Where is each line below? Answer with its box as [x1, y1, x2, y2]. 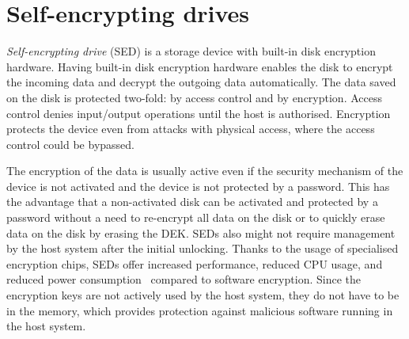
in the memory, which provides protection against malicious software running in [6, 302, 393, 318]
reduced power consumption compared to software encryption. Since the [6, 271, 361, 288]
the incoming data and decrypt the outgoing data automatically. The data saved [6, 74, 396, 90]
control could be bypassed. [6, 135, 134, 152]
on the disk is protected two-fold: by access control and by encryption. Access [6, 89, 382, 105]
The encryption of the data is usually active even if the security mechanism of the [6, 162, 403, 179]
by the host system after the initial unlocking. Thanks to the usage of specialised [6, 240, 399, 257]
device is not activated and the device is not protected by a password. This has [6, 177, 390, 194]
